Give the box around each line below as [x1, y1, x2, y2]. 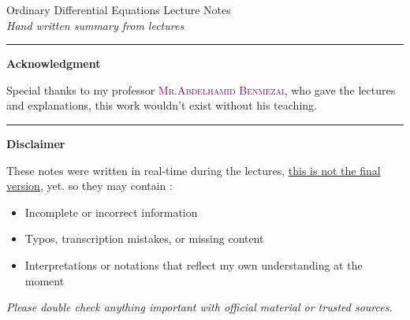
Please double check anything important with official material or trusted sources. [6, 299, 393, 315]
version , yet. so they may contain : [6, 177, 173, 194]
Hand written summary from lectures [6, 17, 184, 33]
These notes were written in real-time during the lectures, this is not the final [6, 162, 381, 178]
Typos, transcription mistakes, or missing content [24, 230, 264, 247]
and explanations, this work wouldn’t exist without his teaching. [6, 97, 317, 113]
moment [24, 272, 65, 288]
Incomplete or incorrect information [24, 203, 198, 220]
